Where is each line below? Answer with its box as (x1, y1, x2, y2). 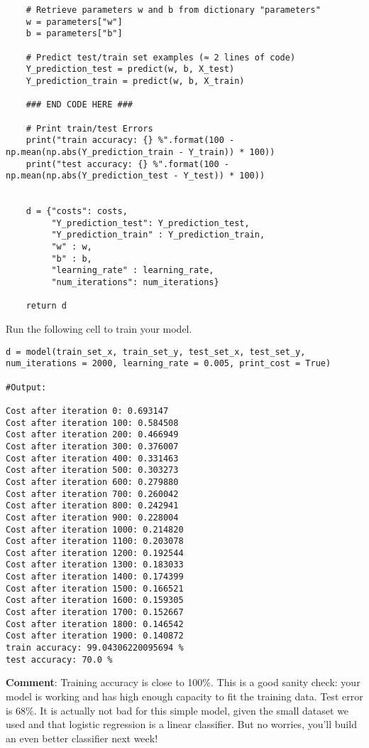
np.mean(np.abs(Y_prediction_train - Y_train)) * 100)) (6, 146, 275, 157)
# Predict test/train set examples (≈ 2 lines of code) (26, 52, 296, 63)
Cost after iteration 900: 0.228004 (6, 512, 179, 523)
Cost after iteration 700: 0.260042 (6, 488, 179, 499)
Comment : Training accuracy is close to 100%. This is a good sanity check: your (6, 675, 360, 690)
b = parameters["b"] (26, 28, 123, 39)
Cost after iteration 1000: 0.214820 (6, 524, 184, 535)
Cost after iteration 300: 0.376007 (6, 441, 179, 452)
